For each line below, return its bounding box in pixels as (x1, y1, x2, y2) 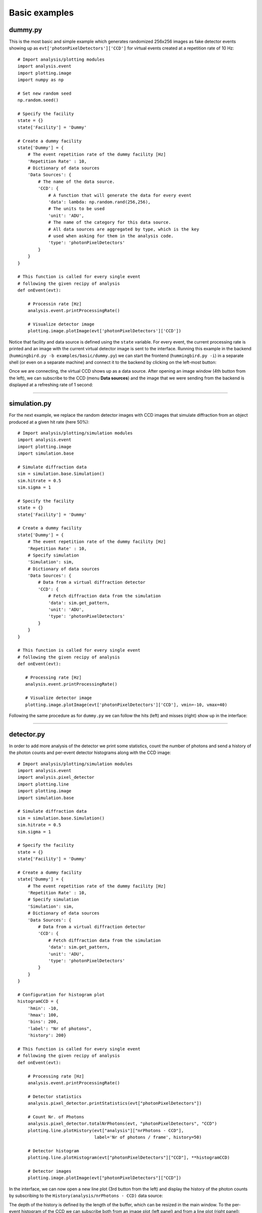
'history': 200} (27, 1033, 66, 1038)
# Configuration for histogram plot (17, 992, 105, 997)
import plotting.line (17, 781, 69, 787)
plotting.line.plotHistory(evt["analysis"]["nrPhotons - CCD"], (27, 1128, 184, 1133)
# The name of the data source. (38, 179, 115, 184)
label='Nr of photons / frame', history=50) (94, 1134, 202, 1140)
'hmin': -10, (27, 1005, 59, 1011)
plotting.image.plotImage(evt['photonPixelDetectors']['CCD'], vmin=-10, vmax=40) (25, 702, 228, 707)
